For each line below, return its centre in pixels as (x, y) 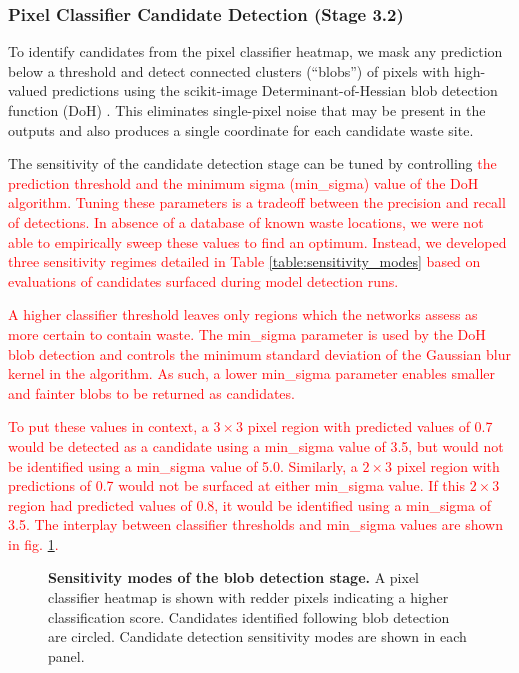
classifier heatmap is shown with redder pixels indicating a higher (248, 597)
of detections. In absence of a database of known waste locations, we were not (246, 221)
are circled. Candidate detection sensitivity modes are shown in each (257, 636)
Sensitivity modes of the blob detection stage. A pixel (233, 577)
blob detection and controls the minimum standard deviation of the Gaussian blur (260, 353)
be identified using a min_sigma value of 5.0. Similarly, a (183, 465)
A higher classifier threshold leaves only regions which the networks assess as (243, 314)
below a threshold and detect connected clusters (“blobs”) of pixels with (229, 70)
